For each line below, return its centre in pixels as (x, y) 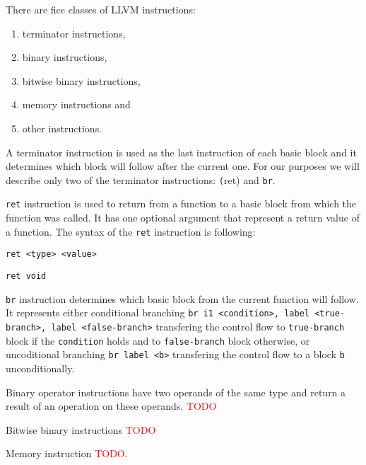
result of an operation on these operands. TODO (111, 406)
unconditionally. (40, 368)
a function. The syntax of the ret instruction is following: (131, 231)
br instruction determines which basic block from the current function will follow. (182, 298)
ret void (26, 276)
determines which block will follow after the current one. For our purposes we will (183, 166)
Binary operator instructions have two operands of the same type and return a (176, 392)
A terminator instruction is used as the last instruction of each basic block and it (181, 152)
